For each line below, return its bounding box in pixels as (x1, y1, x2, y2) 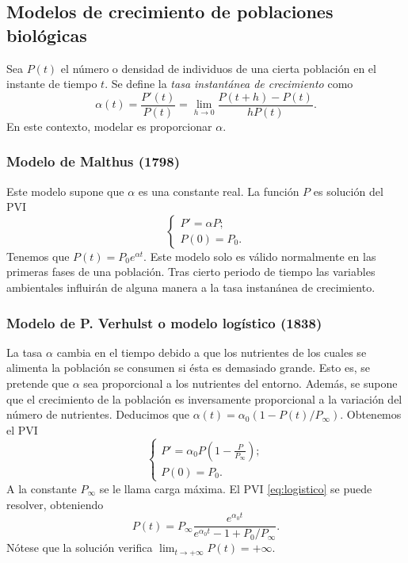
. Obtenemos (340, 406, 402, 423)
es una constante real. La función (138, 182, 299, 199)
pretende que (6, 375, 69, 392)
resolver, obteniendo (6, 496, 104, 512)
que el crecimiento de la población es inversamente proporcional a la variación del (6, 390, 402, 407)
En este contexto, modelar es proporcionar (6, 117, 212, 134)
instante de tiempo (6, 75, 97, 92)
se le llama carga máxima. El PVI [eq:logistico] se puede (99, 480, 372, 496)
